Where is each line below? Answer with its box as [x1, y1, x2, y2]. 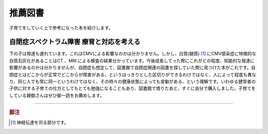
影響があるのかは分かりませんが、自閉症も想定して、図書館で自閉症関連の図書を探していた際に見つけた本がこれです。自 [9, 65, 256, 70]
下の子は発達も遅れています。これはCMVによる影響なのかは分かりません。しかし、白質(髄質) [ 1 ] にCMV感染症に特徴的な [9, 51, 257, 57]
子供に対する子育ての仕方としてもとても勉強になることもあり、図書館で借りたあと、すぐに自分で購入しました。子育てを [9, 85, 256, 91]
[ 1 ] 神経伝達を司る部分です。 [10, 120, 69, 126]
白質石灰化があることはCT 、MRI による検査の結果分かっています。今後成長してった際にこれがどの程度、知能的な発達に [9, 58, 255, 64]
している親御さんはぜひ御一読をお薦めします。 [9, 92, 105, 98]
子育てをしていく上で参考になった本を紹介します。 [9, 25, 113, 31]
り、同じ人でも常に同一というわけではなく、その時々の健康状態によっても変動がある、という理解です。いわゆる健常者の [9, 78, 256, 84]
